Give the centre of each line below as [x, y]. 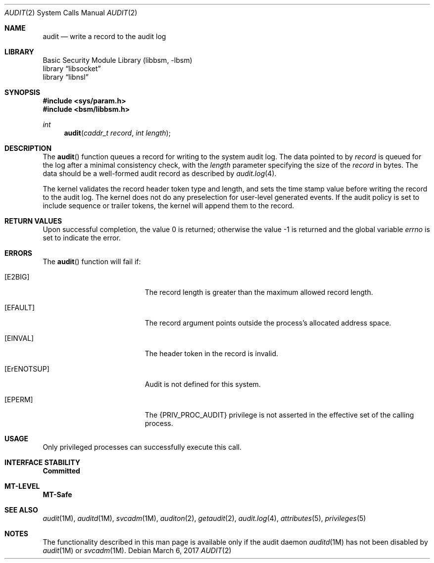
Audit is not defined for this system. [203, 384]
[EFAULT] [20, 307]
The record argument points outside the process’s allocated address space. [268, 323]
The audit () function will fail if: [92, 261]
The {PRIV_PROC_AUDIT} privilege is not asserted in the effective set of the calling [279, 415]
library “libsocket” [72, 69]
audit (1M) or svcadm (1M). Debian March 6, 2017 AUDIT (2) [137, 550]
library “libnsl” [66, 77]
